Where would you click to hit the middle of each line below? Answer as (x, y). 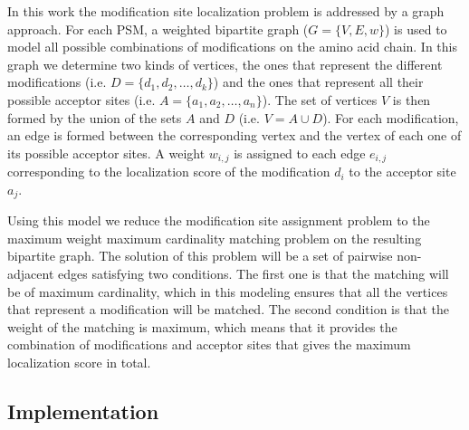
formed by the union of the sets (95, 117)
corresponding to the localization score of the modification (169, 172)
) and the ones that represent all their (318, 82)
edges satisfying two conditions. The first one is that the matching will (253, 274)
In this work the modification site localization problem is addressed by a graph (226, 11)
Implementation (83, 411)
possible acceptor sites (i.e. (81, 99)
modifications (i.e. (57, 82)
